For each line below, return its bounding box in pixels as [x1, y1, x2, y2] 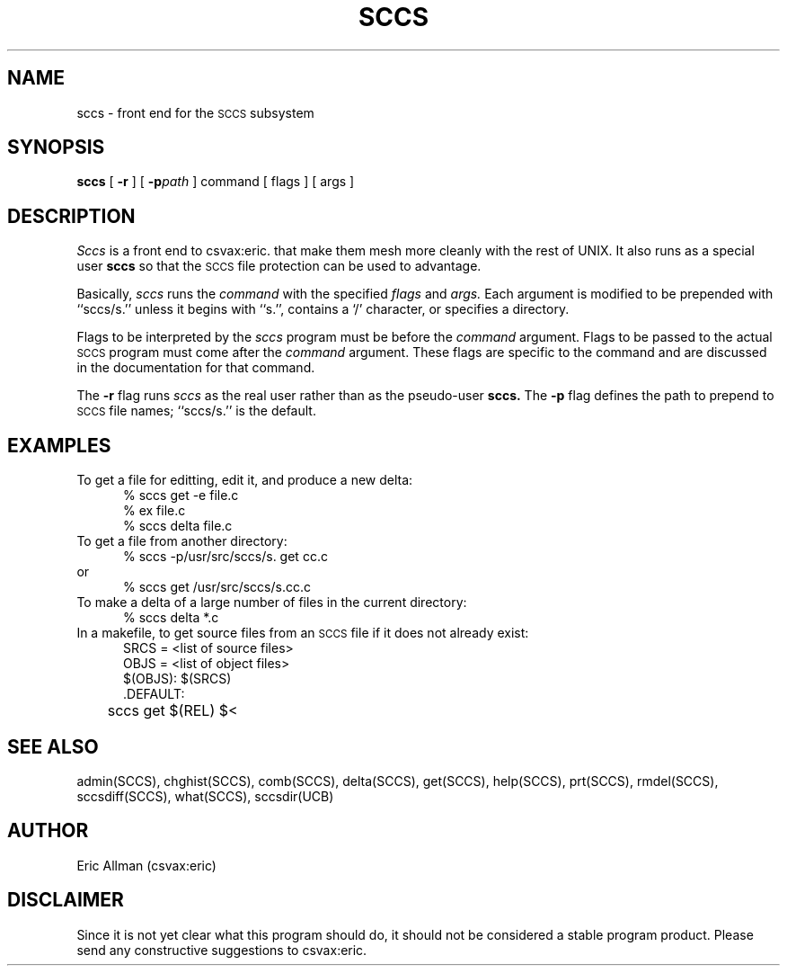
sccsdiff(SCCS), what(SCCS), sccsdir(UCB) [76, 788, 334, 804]
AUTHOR [7, 819, 89, 843]
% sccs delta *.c [123, 610, 219, 626]
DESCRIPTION [7, 204, 136, 228]
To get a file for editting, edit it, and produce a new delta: [76, 472, 413, 488]
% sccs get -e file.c [123, 487, 239, 504]
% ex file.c [123, 503, 186, 519]
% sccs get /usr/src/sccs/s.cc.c [123, 579, 311, 595]
